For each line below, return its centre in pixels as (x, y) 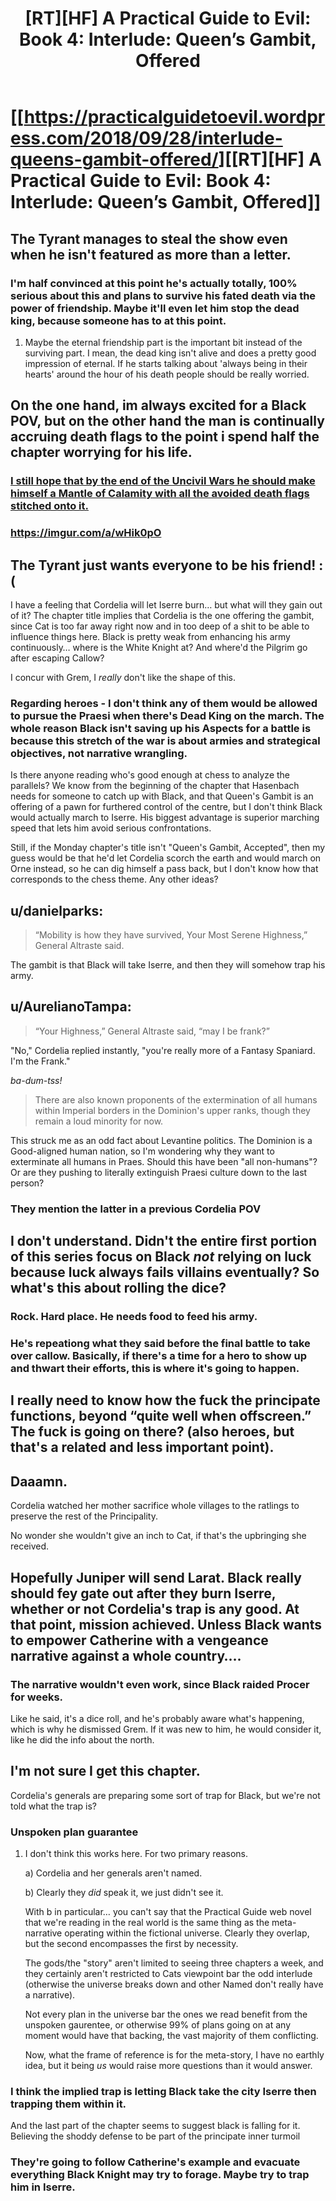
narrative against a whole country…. (126, 1655)
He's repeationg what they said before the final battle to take (160, 1343)
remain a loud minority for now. (99, 1121)
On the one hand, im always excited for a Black (158, 405)
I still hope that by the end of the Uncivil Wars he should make (163, 481)
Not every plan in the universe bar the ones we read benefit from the (166, 2014)
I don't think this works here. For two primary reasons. (136, 1853)
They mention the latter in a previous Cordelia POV (136, 1209)
